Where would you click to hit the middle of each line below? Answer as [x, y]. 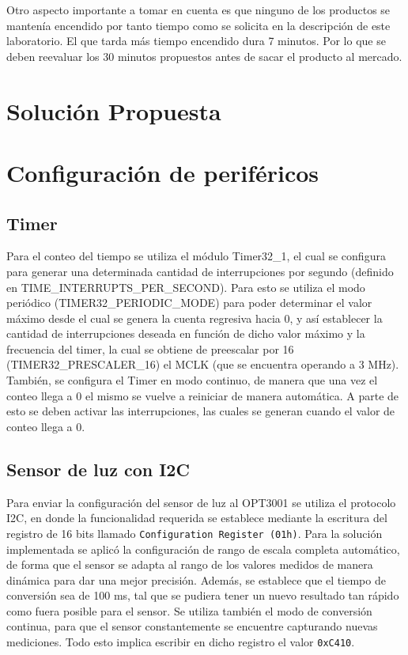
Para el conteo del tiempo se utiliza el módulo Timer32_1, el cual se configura [196, 256]
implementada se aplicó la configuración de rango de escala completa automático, [203, 549]
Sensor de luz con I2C [98, 469]
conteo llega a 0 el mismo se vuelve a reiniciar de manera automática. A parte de [203, 395]
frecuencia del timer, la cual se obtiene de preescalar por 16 [150, 348]
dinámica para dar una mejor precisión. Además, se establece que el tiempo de [196, 579]
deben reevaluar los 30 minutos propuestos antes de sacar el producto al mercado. [204, 56]
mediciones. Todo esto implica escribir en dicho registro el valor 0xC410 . [181, 642]
